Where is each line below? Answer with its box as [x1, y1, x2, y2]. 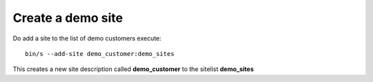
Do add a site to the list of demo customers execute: [12, 34, 162, 42]
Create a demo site [12, 10, 124, 25]
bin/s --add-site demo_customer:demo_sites [25, 50, 175, 57]
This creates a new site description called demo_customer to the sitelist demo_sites [12, 65, 254, 73]
